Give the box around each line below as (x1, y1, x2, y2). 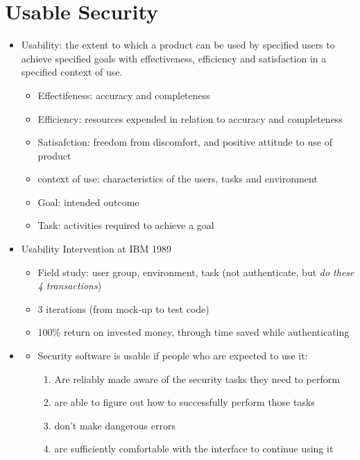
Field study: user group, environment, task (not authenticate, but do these (37, 264, 354, 279)
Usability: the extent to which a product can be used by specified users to (21, 37, 335, 52)
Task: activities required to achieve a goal (37, 218, 214, 232)
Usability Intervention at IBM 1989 (21, 241, 171, 256)
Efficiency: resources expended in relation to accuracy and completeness (37, 111, 343, 126)
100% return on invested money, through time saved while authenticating (37, 325, 350, 339)
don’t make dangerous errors (54, 418, 175, 432)
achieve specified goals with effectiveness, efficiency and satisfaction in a (21, 51, 327, 65)
